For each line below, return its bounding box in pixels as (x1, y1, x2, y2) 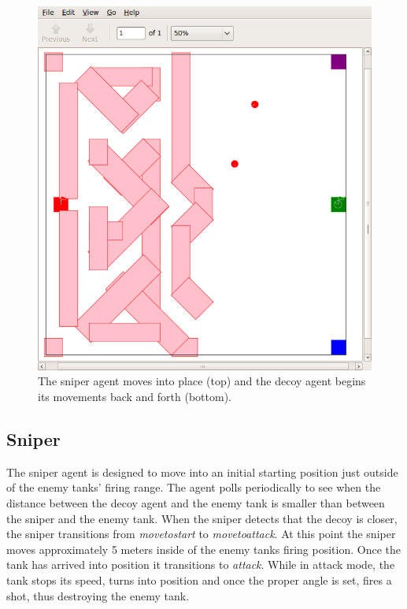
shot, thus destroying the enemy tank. (6, 587, 190, 603)
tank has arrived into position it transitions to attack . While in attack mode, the (6, 556, 395, 573)
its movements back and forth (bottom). (38, 388, 231, 404)
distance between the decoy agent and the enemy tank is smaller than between (6, 494, 385, 511)
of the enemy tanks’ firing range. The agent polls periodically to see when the (6, 479, 381, 496)
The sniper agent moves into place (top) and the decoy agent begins (38, 373, 366, 389)
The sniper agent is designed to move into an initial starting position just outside (6, 463, 398, 480)
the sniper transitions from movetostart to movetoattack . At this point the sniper (6, 525, 396, 542)
